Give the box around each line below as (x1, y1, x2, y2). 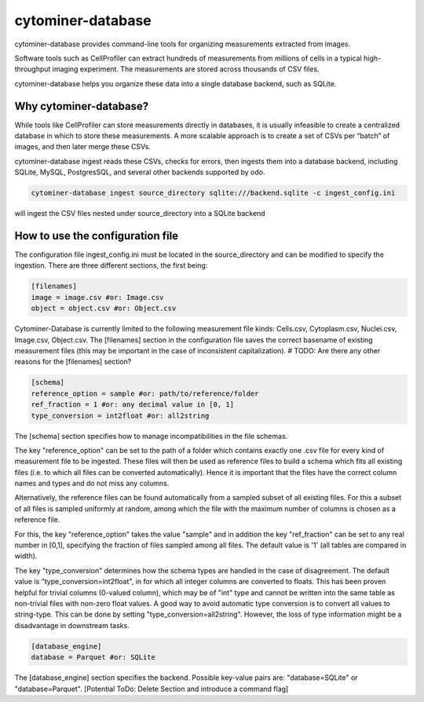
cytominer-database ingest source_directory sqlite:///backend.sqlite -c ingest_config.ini (31, 188, 396, 198)
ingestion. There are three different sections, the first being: (14, 261, 208, 270)
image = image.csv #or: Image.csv (31, 293, 164, 302)
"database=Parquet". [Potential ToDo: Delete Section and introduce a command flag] (14, 684, 289, 693)
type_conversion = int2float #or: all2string (31, 411, 210, 420)
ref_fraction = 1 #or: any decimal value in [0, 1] (31, 400, 235, 409)
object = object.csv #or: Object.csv (31, 304, 177, 313)
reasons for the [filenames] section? (14, 357, 132, 367)
